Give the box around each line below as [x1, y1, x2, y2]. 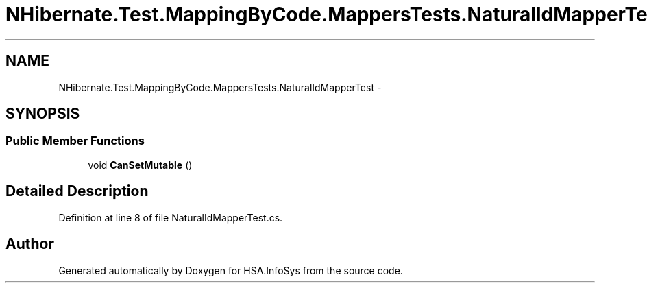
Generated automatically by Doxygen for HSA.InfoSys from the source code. [58, 264, 403, 276]
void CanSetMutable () [88, 158, 193, 171]
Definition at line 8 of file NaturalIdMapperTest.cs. [58, 211, 283, 224]
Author [5, 235, 54, 253]
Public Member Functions [5, 134, 145, 148]
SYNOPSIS [5, 105, 80, 123]
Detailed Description [5, 182, 149, 200]
